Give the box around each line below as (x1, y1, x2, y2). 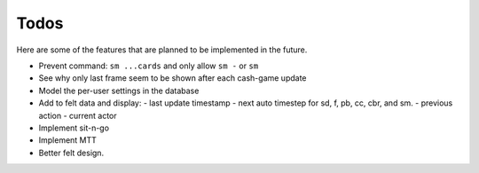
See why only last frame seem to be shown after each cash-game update (38, 73, 307, 83)
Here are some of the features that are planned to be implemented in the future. (16, 44, 308, 55)
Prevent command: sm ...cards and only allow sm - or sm (38, 60, 259, 71)
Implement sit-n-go (38, 122, 110, 133)
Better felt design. (38, 147, 105, 158)
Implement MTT (38, 135, 98, 145)
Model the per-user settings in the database (38, 85, 200, 96)
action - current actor (38, 110, 117, 121)
